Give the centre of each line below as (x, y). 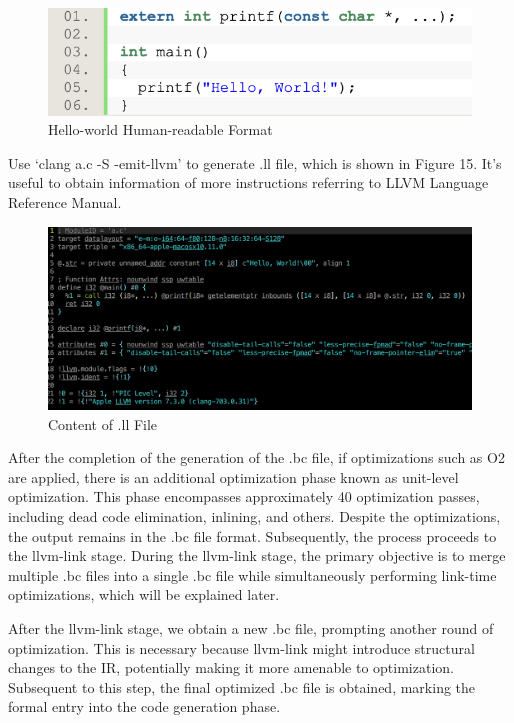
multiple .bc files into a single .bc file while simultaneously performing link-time (252, 574)
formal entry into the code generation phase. (144, 706)
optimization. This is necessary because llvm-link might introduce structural (241, 647)
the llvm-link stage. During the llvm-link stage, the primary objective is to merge (257, 555)
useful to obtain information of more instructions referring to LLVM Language (248, 182)
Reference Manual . (65, 201)
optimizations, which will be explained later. (144, 594)
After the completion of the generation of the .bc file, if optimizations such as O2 (256, 457)
